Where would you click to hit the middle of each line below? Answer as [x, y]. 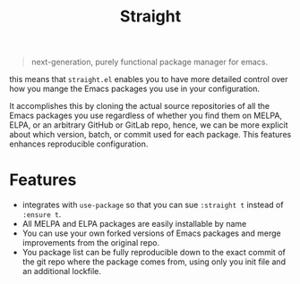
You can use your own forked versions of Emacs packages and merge [152, 233]
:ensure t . [42, 214]
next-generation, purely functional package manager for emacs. [150, 62]
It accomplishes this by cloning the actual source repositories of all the [140, 106]
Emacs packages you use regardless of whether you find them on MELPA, [146, 116]
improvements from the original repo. [91, 243]
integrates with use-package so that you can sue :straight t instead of [153, 205]
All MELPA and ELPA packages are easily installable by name [134, 224]
